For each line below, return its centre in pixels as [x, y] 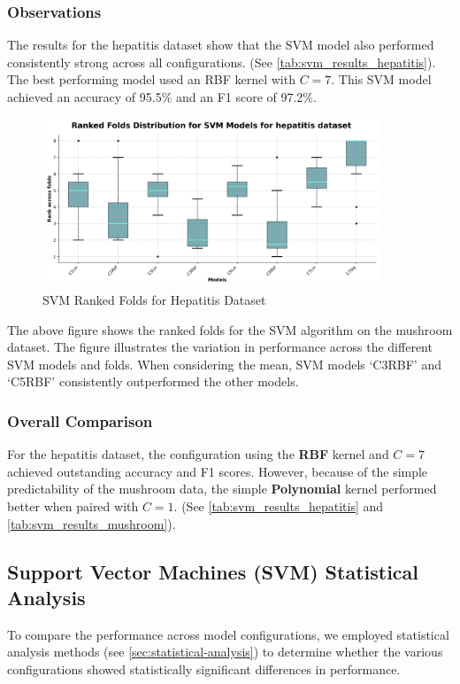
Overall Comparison [80, 420]
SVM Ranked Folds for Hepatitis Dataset [154, 299]
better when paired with [73, 505]
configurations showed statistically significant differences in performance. [204, 668]
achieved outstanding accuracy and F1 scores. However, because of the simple [218, 471]
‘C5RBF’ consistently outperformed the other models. [153, 381]
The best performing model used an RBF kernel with [151, 79]
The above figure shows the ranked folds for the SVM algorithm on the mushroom [230, 329]
